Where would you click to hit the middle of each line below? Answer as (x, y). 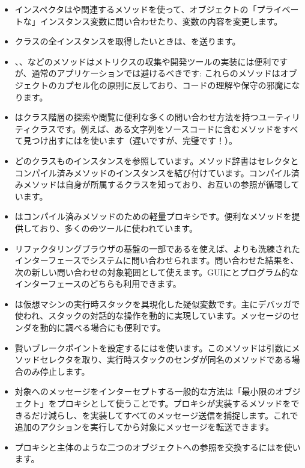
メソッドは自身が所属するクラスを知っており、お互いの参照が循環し (157, 184)
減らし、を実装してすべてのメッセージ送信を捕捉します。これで (173, 415)
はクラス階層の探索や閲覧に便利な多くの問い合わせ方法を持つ (137, 117)
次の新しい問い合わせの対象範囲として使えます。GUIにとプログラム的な (157, 272)
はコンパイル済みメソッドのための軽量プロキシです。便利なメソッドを (153, 216)
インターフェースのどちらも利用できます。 (98, 284)
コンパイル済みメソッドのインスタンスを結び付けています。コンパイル (153, 172)
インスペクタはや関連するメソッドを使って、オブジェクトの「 (136, 9)
